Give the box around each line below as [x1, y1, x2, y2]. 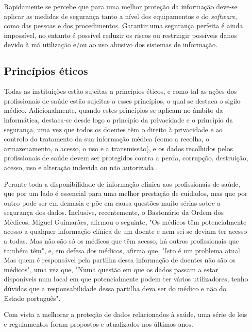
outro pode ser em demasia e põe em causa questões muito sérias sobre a [4, 197, 220, 208]
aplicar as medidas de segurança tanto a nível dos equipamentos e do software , [4, 11, 237, 21]
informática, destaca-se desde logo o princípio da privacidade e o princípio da [4, 114, 233, 124]
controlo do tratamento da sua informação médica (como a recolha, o [4, 134, 209, 144]
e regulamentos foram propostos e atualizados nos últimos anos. [4, 318, 193, 329]
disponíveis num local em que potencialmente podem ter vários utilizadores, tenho [4, 274, 248, 284]
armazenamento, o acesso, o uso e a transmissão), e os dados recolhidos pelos [4, 143, 233, 153]
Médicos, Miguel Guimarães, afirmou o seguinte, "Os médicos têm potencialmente [4, 216, 247, 227]
